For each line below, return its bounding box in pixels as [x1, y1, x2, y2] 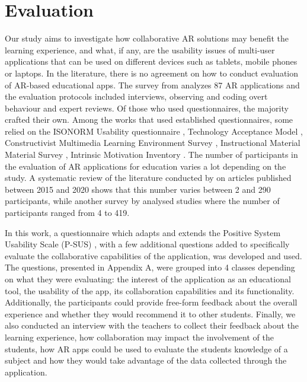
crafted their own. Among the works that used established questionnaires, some [5, 113, 293, 126]
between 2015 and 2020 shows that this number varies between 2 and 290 [5, 183, 271, 195]
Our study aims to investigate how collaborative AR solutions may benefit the [5, 32, 289, 44]
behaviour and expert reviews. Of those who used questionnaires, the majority [5, 101, 289, 114]
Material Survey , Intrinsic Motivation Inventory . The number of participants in [5, 148, 298, 161]
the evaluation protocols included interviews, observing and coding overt [5, 90, 268, 103]
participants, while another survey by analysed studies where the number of [5, 195, 280, 207]
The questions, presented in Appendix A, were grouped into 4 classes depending [5, 261, 295, 273]
